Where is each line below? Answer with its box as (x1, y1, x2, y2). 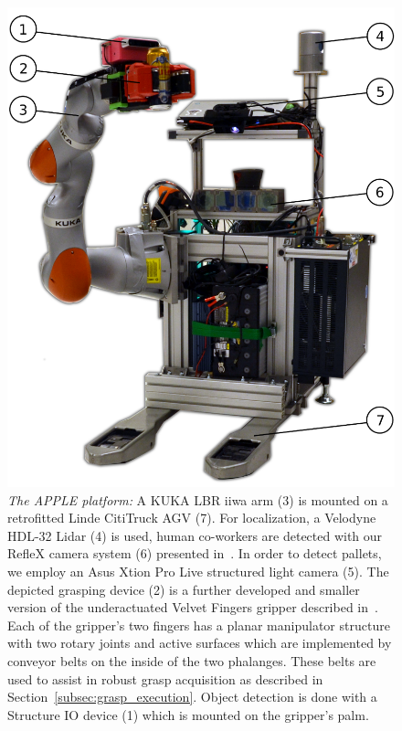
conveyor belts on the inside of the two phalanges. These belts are (7, 651, 376, 670)
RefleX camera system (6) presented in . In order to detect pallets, (7, 544, 382, 563)
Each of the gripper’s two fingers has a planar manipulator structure (7, 615, 390, 634)
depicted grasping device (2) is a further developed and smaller (7, 579, 360, 599)
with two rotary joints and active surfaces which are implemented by (7, 633, 392, 652)
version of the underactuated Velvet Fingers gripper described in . (7, 598, 378, 617)
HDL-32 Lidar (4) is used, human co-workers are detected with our (7, 525, 383, 545)
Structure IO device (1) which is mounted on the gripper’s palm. (7, 705, 369, 724)
